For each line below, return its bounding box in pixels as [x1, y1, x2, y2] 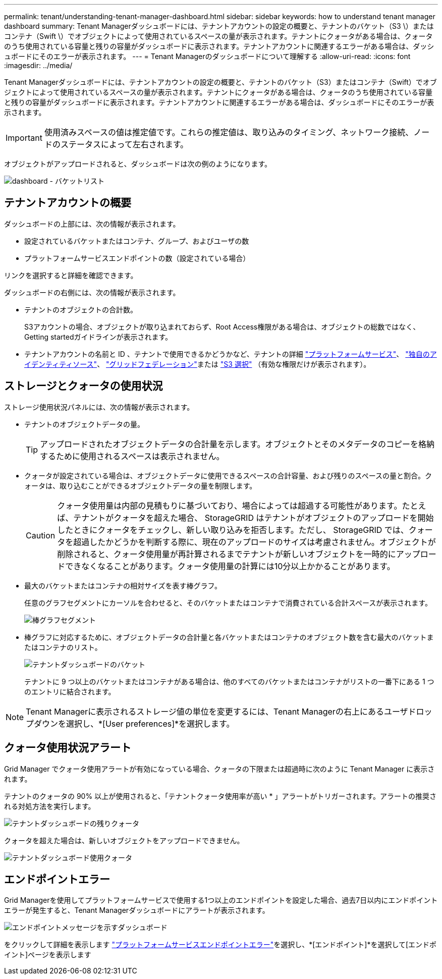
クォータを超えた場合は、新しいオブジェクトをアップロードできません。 [4, 836, 244, 845]
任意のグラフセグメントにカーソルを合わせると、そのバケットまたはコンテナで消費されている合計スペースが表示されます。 [24, 598, 432, 607]
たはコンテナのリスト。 [24, 642, 102, 651]
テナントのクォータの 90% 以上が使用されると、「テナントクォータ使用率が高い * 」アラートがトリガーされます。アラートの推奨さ [4, 791, 437, 800]
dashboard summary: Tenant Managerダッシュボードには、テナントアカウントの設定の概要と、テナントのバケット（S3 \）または [4, 22, 434, 30]
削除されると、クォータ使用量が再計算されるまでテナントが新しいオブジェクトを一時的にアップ [57, 549, 420, 559]
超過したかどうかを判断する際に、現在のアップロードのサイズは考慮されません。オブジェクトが [73, 536, 436, 547]
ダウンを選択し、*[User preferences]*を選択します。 [34, 718, 235, 729]
